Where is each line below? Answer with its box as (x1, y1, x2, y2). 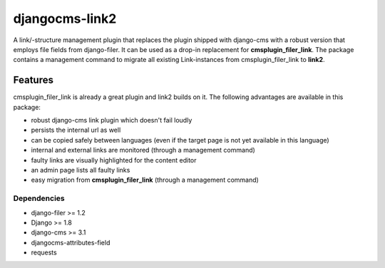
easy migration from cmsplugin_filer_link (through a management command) (31, 175, 260, 185)
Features (13, 74, 53, 86)
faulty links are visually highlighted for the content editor (31, 155, 197, 164)
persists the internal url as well (31, 125, 121, 135)
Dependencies (13, 193, 66, 203)
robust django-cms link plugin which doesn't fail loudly (31, 116, 192, 125)
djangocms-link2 (13, 11, 117, 26)
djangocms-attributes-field (31, 238, 111, 247)
